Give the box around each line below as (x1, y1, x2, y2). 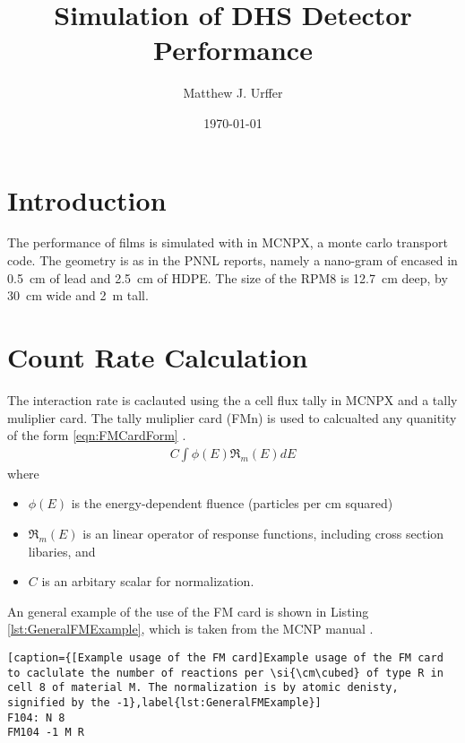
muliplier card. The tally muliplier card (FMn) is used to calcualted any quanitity (7, 408, 457, 427)
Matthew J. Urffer (183, 83, 283, 102)
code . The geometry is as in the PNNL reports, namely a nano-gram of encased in (7, 251, 458, 270)
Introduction (7, 181, 167, 218)
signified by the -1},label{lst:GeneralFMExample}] (7, 695, 322, 709)
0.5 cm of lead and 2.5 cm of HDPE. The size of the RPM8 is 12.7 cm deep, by (7, 268, 448, 287)
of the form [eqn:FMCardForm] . (7, 426, 186, 445)
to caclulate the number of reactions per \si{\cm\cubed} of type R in (7, 666, 443, 679)
